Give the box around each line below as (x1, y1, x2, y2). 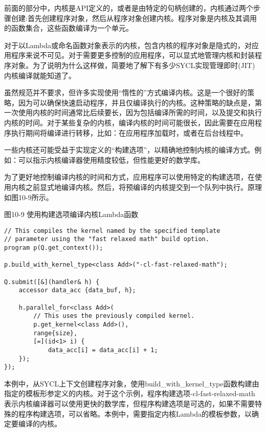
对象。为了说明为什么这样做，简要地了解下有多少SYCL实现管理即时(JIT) (11, 59, 255, 70)
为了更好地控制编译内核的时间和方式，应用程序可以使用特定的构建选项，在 (4, 171, 255, 182)
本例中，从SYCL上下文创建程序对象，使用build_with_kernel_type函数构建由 (4, 378, 259, 388)
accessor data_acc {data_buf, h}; (18, 287, 136, 294)
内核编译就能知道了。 (4, 70, 76, 80)
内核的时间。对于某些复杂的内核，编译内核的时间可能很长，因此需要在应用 (4, 117, 255, 127)
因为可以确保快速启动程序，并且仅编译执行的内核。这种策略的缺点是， (18, 97, 255, 107)
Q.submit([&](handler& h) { (4, 278, 100, 286)
